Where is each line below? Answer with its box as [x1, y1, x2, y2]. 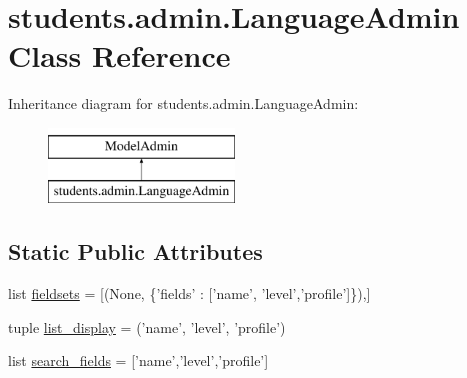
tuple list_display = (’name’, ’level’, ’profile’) [8, 316, 286, 337]
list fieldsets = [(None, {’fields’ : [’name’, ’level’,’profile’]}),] [8, 283, 371, 304]
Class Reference [8, 35, 231, 76]
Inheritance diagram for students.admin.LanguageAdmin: [8, 93, 359, 114]
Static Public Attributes [8, 236, 263, 267]
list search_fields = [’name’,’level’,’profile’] [8, 350, 269, 371]
